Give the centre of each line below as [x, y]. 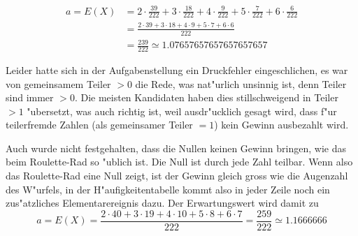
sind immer [30, 97]
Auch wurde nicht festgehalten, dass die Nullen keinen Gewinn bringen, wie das [176, 148]
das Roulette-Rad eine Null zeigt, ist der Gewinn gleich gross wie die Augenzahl [177, 176]
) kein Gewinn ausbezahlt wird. [281, 125]
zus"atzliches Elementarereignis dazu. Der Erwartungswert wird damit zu [162, 203]
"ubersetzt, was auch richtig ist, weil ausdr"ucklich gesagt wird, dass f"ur [182, 111]
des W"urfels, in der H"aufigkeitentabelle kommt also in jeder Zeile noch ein [168, 189]
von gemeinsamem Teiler [58, 83]
